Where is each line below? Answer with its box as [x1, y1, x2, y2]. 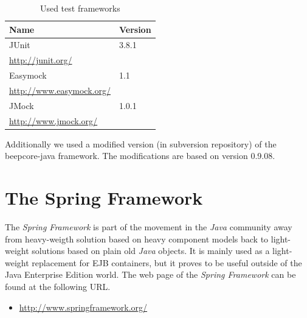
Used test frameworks [40, 2, 120, 14]
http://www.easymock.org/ [9, 83, 111, 96]
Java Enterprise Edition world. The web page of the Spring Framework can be [5, 268, 296, 281]
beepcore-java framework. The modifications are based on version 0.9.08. [5, 149, 275, 162]
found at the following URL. [5, 280, 111, 293]
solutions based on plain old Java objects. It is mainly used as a [32, 244, 270, 257]
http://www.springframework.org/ [19, 300, 148, 313]
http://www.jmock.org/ [9, 114, 98, 127]
